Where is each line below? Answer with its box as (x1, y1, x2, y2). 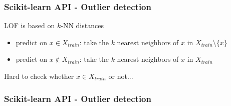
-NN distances (61, 20, 104, 31)
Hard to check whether (4, 71, 74, 81)
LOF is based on (4, 20, 55, 31)
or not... (108, 71, 133, 81)
